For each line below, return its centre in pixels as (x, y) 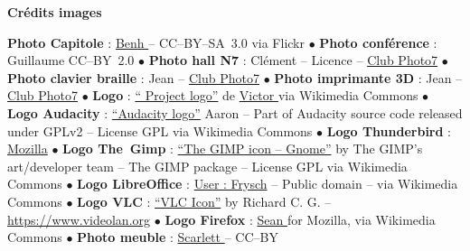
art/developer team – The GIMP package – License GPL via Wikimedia (207, 166)
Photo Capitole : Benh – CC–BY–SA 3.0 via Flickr (156, 42)
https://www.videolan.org (79, 219)
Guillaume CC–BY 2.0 (71, 60)
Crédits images (55, 12)
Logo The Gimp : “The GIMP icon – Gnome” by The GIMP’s (243, 149)
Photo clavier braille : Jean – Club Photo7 (133, 77)
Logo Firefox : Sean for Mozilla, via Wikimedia (300, 219)
